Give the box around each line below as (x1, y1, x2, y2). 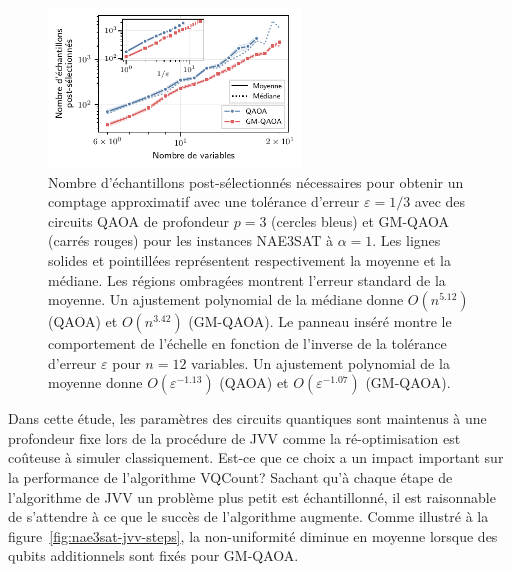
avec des (414, 191, 466, 212)
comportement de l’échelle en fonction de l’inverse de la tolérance (48, 333, 447, 354)
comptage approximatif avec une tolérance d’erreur (48, 191, 360, 212)
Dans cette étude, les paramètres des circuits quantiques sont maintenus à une (8, 408, 487, 429)
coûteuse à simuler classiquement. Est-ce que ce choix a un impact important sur (8, 447, 504, 468)
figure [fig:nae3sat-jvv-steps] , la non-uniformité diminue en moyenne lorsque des (8, 525, 498, 546)
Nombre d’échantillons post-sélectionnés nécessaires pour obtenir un (48, 171, 464, 192)
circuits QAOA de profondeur (48, 210, 230, 231)
